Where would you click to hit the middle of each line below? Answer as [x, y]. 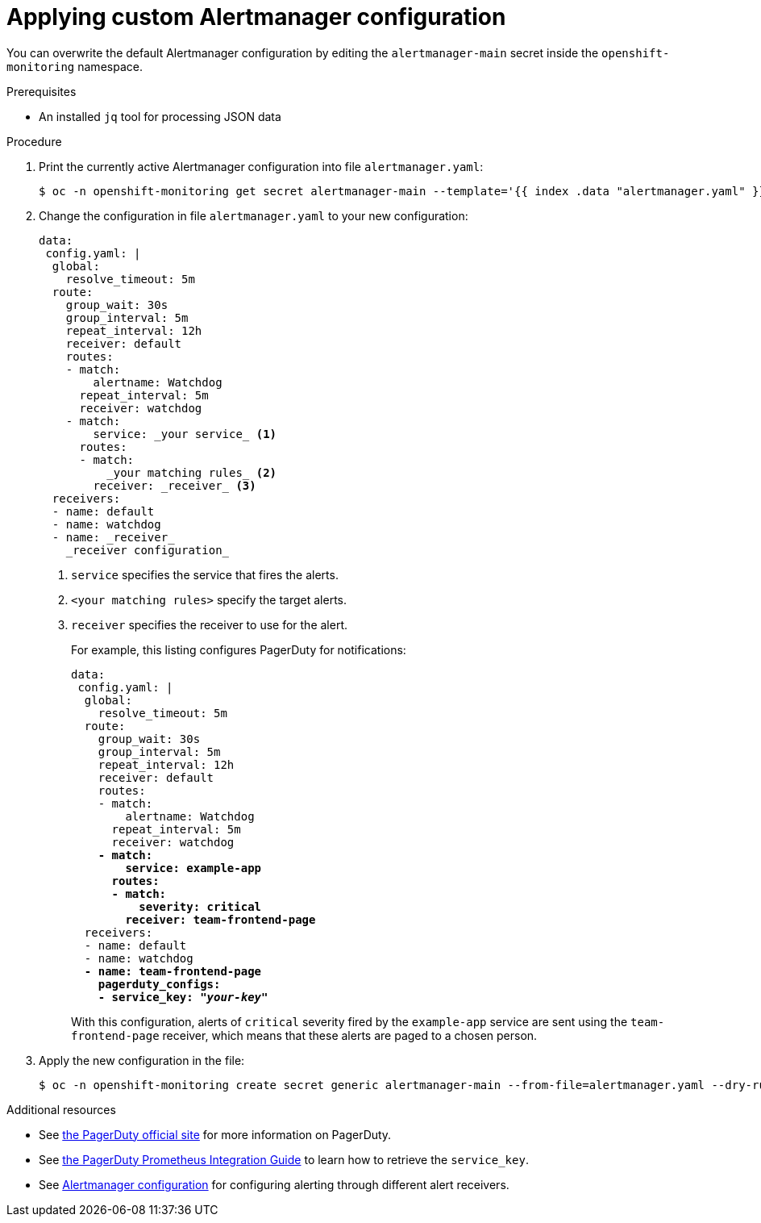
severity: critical [200, 906]
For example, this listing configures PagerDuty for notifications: [239, 649]
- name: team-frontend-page [173, 971]
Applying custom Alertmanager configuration [256, 17]
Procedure [34, 141]
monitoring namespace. [75, 66]
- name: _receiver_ [113, 537]
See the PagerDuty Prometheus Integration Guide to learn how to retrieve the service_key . [284, 1159]
